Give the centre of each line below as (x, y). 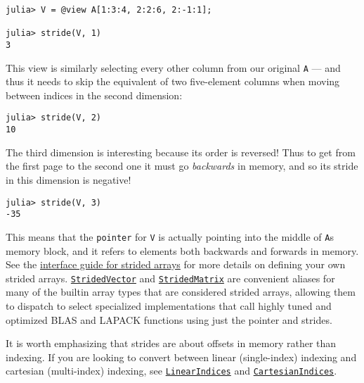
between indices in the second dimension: (94, 95)
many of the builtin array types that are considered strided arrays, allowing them (181, 292)
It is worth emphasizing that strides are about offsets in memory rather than (171, 343)
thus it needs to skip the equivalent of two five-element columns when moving (173, 81)
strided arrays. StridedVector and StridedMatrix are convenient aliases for (170, 278)
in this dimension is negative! (69, 179)
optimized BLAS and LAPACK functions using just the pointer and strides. (169, 319)
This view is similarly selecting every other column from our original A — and (173, 67)
